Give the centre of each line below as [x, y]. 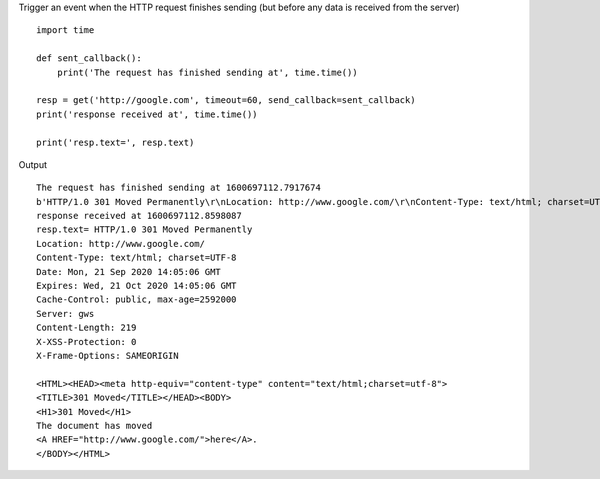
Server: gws [65, 313]
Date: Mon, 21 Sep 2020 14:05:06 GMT [129, 271]
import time [65, 30]
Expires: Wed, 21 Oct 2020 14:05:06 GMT [136, 286]
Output [32, 164]
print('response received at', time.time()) [147, 114]
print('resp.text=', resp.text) [115, 142]
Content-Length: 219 [86, 328]
